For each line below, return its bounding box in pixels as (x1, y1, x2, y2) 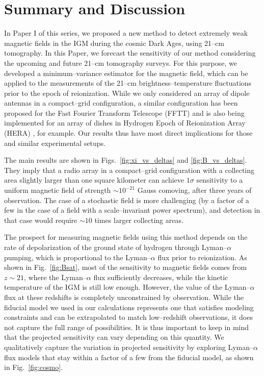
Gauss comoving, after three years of (137, 185, 252, 195)
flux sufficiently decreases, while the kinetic (93, 271, 228, 282)
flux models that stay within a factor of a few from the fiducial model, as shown (4, 352, 254, 362)
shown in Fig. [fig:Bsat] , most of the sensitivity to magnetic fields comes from (4, 262, 247, 272)
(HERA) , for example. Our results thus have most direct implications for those (4, 128, 253, 138)
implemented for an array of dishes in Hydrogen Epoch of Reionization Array (4, 117, 246, 128)
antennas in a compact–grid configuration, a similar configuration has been (4, 97, 238, 108)
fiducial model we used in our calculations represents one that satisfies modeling (4, 302, 254, 312)
